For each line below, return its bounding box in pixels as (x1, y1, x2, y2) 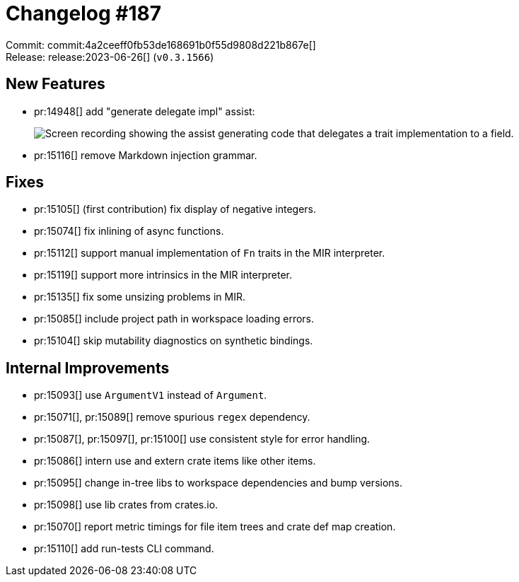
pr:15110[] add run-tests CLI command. (34, 542, 214, 555)
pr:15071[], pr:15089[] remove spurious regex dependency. (34, 411, 310, 424)
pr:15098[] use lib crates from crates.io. (34, 499, 218, 511)
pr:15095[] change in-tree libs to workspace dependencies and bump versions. (34, 477, 402, 489)
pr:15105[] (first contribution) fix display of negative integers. (34, 203, 316, 216)
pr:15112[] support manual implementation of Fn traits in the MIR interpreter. (34, 247, 385, 260)
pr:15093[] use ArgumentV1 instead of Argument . (34, 389, 267, 402)
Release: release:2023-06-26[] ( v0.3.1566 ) (6, 50, 214, 63)
